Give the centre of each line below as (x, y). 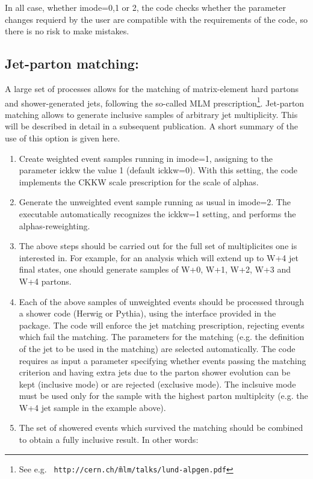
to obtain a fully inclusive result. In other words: (109, 440)
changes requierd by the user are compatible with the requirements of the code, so (156, 19)
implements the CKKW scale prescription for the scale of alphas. (139, 181)
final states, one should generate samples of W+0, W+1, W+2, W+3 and (155, 269)
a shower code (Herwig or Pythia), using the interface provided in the (147, 313)
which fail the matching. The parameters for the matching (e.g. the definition (162, 337)
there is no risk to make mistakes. (67, 31)
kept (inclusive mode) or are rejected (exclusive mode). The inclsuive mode (157, 384)
